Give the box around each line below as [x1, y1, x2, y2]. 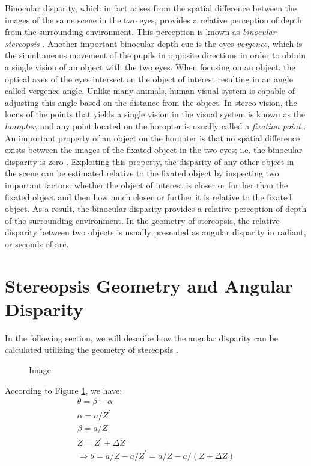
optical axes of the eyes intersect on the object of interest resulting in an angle [5, 72, 293, 85]
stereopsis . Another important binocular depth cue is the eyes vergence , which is [5, 37, 303, 49]
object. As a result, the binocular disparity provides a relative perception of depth [5, 202, 307, 215]
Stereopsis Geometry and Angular [5, 273, 293, 297]
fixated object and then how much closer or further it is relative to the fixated [5, 190, 292, 203]
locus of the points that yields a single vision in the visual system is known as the [5, 108, 306, 120]
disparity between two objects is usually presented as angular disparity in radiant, [5, 226, 306, 238]
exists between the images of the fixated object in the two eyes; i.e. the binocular [5, 143, 303, 156]
